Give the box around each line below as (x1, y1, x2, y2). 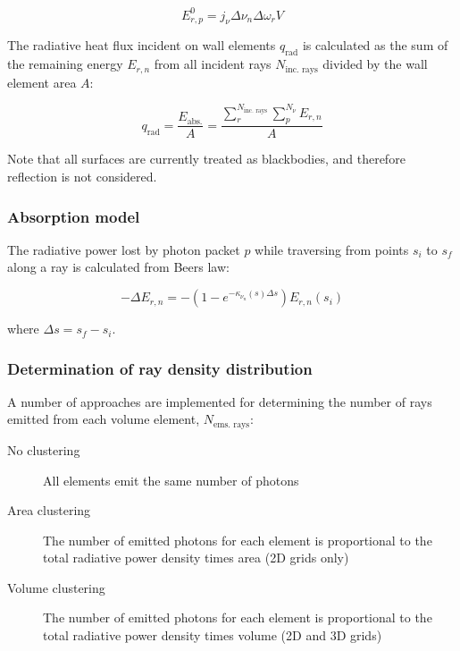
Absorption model (7, 205, 140, 227)
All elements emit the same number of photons (43, 470, 299, 489)
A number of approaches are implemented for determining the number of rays (7, 392, 432, 410)
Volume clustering (7, 578, 105, 596)
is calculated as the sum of (302, 36, 448, 55)
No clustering (7, 440, 80, 459)
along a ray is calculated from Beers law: (7, 258, 230, 276)
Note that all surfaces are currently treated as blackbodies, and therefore (7, 149, 406, 168)
